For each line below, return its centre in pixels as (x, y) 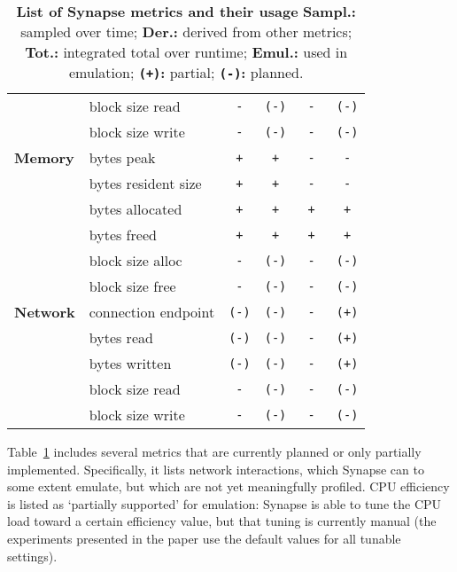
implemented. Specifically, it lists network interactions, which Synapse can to (216, 469)
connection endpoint (152, 312)
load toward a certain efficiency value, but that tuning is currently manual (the (222, 521)
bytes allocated (136, 209)
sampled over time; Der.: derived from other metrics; (186, 31)
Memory (44, 157)
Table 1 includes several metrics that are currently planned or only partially (214, 451)
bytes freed (123, 235)
